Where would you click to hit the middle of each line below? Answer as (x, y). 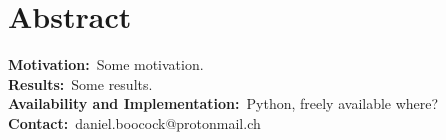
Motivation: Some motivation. (106, 64)
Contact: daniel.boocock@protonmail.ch (134, 122)
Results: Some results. (80, 83)
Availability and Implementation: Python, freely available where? (223, 103)
